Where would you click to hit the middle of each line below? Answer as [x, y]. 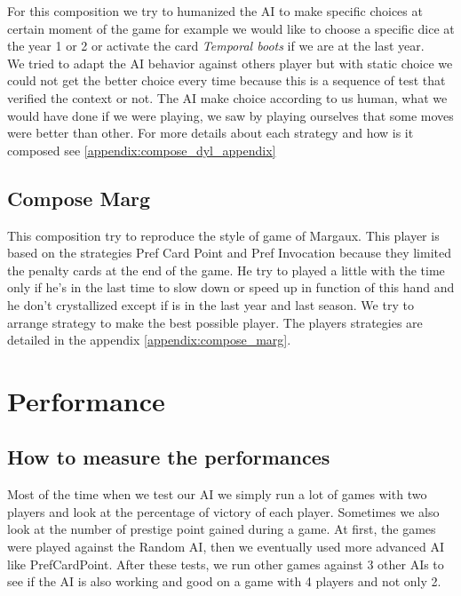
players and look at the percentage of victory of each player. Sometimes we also [223, 511]
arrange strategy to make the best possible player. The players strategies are [215, 322]
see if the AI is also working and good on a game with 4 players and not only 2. [224, 581]
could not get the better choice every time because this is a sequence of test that [227, 80]
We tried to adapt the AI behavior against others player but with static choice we [230, 63]
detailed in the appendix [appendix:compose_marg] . [149, 340]
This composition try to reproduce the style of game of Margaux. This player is [223, 235]
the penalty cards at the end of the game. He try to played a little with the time [226, 270]
